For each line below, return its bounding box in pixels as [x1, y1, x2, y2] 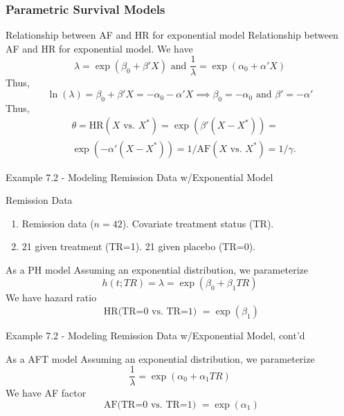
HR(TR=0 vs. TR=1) [103, 307, 197, 317]
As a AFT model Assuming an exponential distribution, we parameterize [6, 351, 315, 366]
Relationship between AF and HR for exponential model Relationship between [6, 28, 338, 42]
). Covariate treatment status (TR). [122, 216, 274, 230]
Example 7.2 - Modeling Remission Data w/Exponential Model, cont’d [6, 328, 305, 343]
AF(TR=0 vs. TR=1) [103, 399, 197, 410]
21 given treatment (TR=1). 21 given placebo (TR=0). [21, 239, 255, 254]
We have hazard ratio [6, 290, 97, 305]
